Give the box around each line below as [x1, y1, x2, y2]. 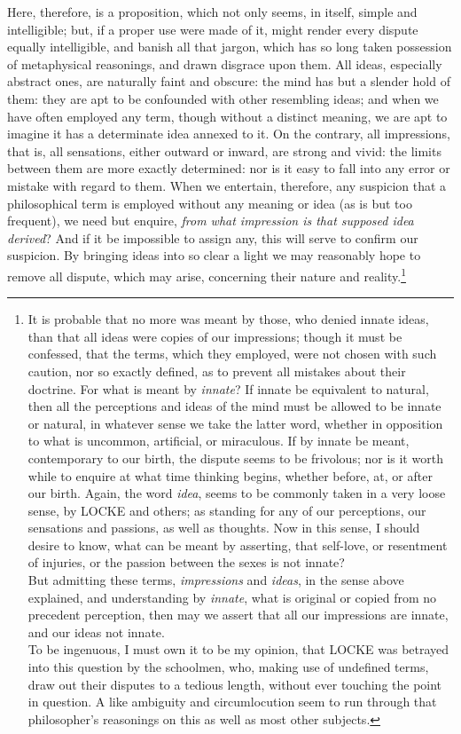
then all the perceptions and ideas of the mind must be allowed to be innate [27, 397, 441, 415]
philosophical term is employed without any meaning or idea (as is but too [7, 193, 412, 212]
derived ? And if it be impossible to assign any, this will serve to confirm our [7, 228, 418, 247]
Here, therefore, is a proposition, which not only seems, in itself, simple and [7, 3, 418, 20]
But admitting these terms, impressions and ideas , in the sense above [27, 571, 404, 589]
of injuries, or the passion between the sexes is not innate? [27, 553, 345, 572]
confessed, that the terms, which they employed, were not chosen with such [27, 344, 437, 363]
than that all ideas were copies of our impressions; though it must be [27, 327, 402, 345]
